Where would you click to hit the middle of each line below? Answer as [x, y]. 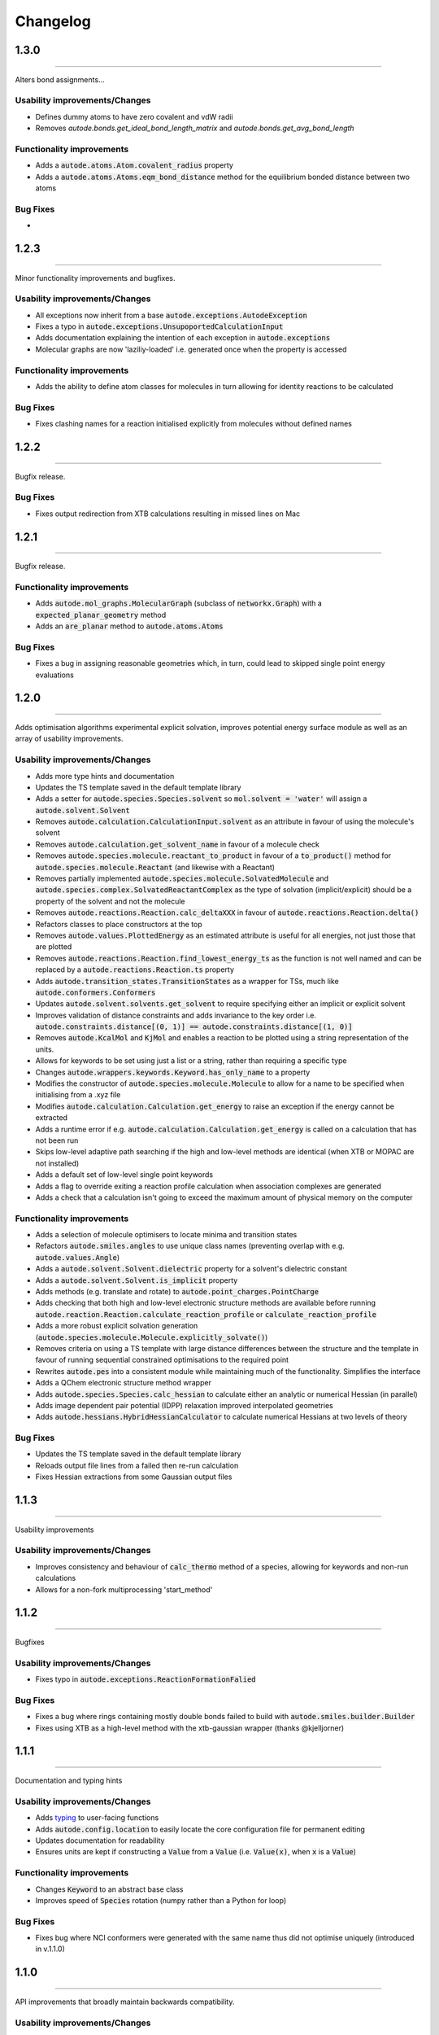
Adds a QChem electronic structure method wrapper [123, 1383]
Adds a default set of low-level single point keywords [124, 1175]
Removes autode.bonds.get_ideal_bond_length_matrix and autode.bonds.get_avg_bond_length [195, 128]
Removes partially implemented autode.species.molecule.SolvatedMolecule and [182, 878]
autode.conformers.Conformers [96, 992]
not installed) [57, 1163]
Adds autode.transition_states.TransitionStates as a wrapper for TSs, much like [187, 981]
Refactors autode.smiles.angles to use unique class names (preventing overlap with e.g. [190, 1246]
